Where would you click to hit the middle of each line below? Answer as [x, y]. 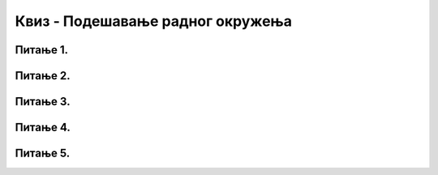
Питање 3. [43, 102]
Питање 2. [43, 76]
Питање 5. [43, 154]
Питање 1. [42, 50]
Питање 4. [43, 128]
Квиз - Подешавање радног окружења [153, 21]
